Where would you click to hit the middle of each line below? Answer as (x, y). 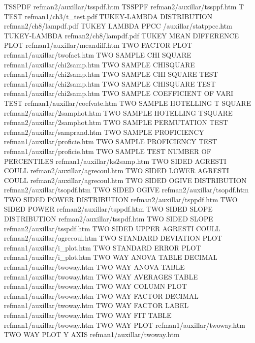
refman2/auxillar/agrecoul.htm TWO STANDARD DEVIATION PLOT (113, 238)
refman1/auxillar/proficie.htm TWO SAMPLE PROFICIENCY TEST (111, 141)
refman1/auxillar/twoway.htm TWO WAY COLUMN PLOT (96, 286)
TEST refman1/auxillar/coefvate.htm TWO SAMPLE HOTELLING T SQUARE (127, 103)
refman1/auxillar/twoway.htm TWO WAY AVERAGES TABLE (101, 276)
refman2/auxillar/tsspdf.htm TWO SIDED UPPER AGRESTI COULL (112, 228)
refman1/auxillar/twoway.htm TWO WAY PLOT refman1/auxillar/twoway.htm (125, 325)
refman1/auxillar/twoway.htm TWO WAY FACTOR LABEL (96, 305)
